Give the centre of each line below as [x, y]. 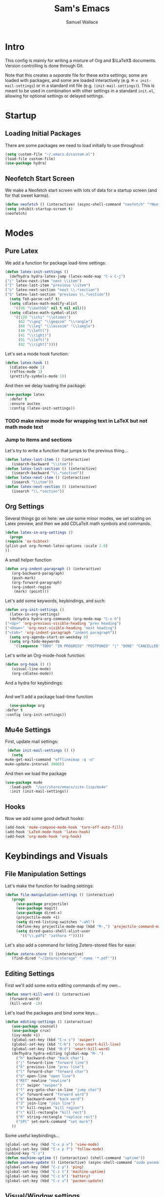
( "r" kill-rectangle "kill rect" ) [51, 1113]
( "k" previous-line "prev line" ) [50, 1067]
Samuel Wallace [82, 22]
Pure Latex [22, 251]
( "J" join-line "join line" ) [46, 1103]
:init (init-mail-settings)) [39, 792]
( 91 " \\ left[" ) [33, 340]
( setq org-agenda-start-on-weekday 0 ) [49, 637]
